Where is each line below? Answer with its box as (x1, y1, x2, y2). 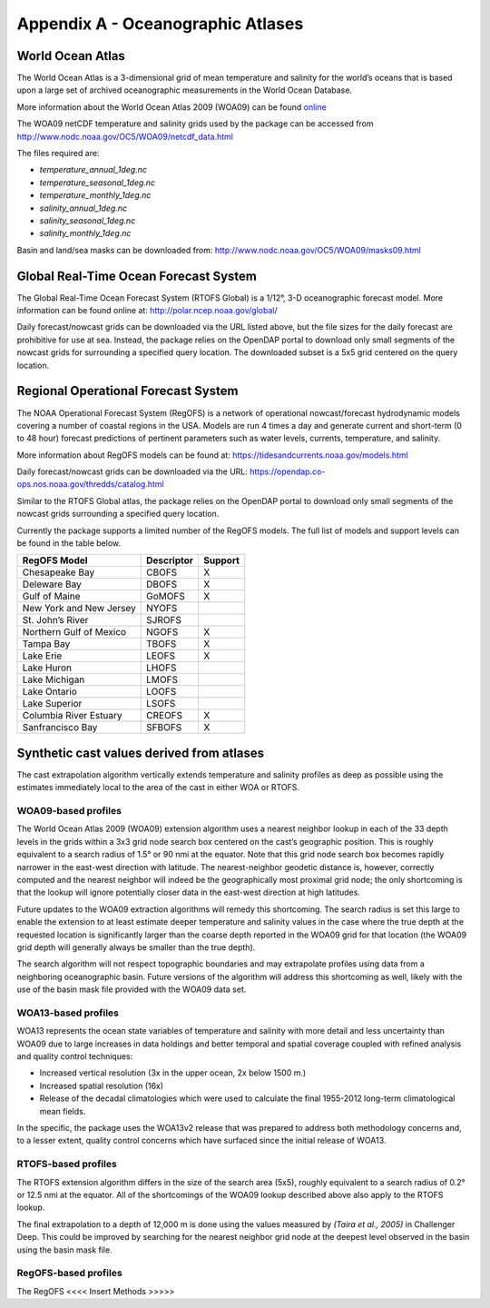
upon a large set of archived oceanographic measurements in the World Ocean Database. (16, 84, 353, 95)
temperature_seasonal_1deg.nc (39, 177, 156, 188)
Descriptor (146, 554, 194, 567)
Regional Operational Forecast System (16, 383, 240, 399)
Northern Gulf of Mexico (22, 626, 127, 639)
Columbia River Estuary (22, 709, 122, 722)
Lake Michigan (22, 673, 85, 686)
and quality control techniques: (16, 1051, 133, 1062)
